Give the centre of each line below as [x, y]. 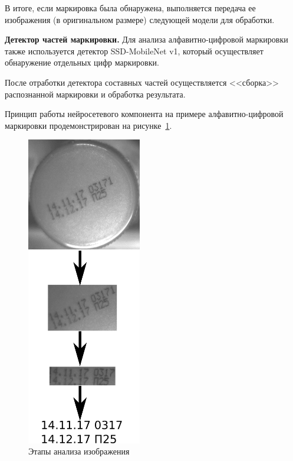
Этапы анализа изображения [79, 451]
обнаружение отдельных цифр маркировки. [82, 62]
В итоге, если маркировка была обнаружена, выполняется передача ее [130, 8]
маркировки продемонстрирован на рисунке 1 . [88, 125]
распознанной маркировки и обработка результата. [95, 94]
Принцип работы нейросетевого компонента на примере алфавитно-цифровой [144, 114]
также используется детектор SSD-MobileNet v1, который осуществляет [134, 51]
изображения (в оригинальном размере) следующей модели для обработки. [140, 19]
